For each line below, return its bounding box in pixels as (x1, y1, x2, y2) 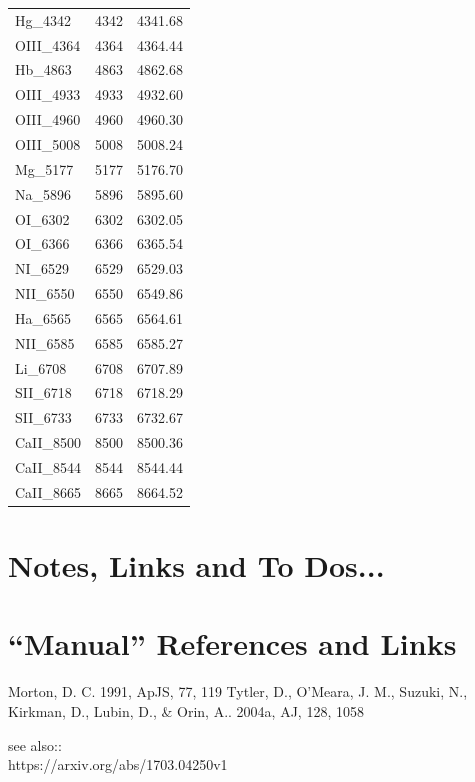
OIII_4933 (15, 84, 81, 105)
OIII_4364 (15, 34, 81, 55)
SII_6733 (15, 407, 72, 428)
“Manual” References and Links (8, 623, 457, 664)
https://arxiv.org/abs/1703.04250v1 (8, 754, 228, 775)
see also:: (8, 734, 62, 755)
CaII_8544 (15, 456, 82, 477)
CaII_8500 (15, 432, 82, 453)
